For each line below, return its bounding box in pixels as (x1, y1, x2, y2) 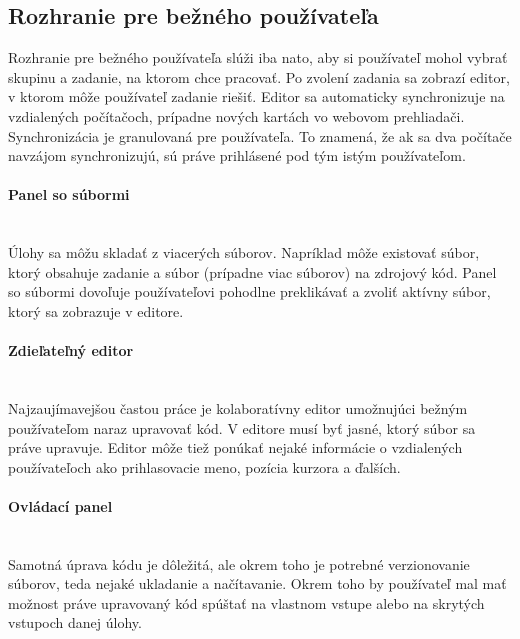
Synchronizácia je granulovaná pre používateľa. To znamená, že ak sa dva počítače (8, 125, 512, 146)
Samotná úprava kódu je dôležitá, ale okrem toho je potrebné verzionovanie (8, 553, 470, 574)
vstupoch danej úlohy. (8, 612, 142, 633)
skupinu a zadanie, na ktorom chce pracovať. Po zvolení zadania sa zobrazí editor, (8, 66, 510, 87)
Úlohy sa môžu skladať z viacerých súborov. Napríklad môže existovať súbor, (8, 242, 480, 263)
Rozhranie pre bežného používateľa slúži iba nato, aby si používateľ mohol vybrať (8, 47, 508, 68)
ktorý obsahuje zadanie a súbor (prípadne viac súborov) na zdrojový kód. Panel (8, 261, 497, 282)
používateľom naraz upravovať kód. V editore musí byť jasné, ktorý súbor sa (8, 417, 476, 438)
